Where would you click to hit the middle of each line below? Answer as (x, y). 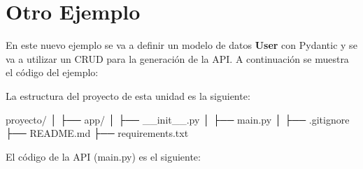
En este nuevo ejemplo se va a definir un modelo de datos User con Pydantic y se (181, 45)
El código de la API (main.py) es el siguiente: (103, 156)
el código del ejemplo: (52, 72)
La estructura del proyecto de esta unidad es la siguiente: (128, 95)
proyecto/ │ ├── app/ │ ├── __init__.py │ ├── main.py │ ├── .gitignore (178, 119)
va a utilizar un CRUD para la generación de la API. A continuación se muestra (177, 58)
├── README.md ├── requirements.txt (97, 133)
